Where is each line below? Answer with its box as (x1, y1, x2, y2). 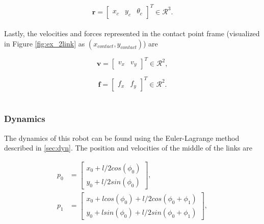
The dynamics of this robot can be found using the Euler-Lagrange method (4, 132, 240, 143)
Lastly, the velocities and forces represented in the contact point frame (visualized (4, 28, 260, 39)
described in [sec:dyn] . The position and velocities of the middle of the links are (4, 142, 252, 153)
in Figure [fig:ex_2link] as (4, 38, 85, 48)
